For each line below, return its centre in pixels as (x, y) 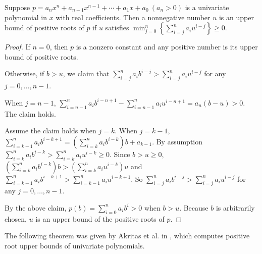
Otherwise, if (24, 73)
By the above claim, (36, 207)
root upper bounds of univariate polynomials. (75, 245)
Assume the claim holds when (50, 131)
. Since (120, 154)
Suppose (17, 7)
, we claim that (86, 73)
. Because (194, 207)
